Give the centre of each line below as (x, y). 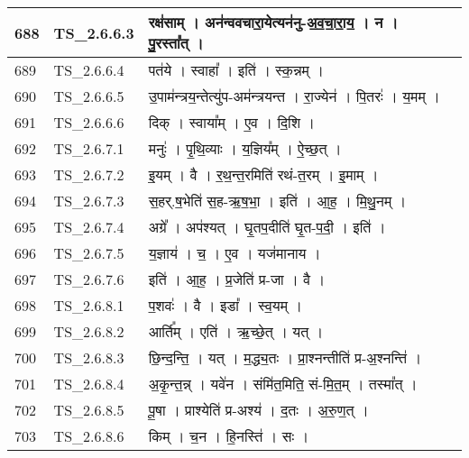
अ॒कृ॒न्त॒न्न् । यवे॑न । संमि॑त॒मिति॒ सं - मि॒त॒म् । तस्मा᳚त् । (283, 384)
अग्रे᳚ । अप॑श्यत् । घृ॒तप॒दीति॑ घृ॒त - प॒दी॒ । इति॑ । (267, 227)
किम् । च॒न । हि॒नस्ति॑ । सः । (229, 436)
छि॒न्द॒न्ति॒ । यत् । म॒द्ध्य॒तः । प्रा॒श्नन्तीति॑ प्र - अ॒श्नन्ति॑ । (285, 357)
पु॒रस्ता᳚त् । (176, 43)
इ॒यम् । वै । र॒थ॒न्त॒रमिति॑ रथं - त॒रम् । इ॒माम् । (263, 174)
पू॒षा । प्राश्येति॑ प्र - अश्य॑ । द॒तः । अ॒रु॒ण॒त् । (258, 410)
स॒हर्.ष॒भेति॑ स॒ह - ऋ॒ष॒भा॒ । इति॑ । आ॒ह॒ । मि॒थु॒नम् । (277, 201)
